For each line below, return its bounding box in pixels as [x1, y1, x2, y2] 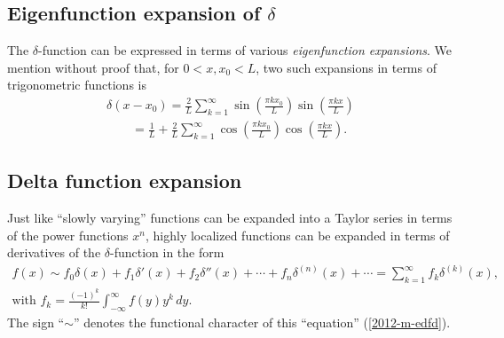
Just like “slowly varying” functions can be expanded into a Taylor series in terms [7, 208, 453, 227]
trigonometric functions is [7, 75, 146, 94]
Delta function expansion [7, 167, 242, 194]
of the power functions [7, 225, 129, 244]
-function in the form [110, 243, 224, 262]
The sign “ [7, 313, 65, 331]
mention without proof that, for [7, 58, 179, 76]
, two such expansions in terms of [256, 58, 437, 76]
